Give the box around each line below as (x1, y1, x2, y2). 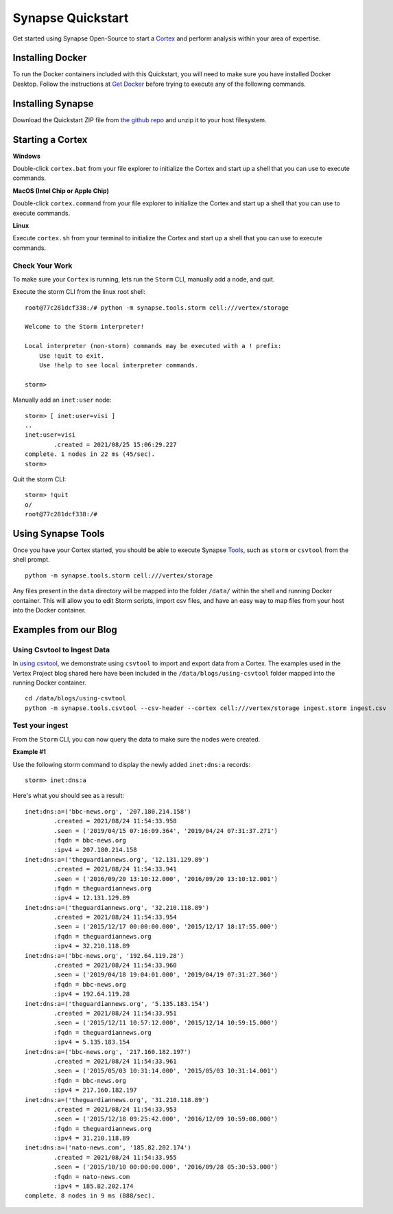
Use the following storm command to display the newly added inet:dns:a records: (12, 760, 251, 768)
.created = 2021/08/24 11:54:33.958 (53, 817, 178, 825)
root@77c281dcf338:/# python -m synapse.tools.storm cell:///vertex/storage (25, 303, 289, 312)
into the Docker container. (12, 606, 86, 614)
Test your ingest (12, 721, 69, 731)
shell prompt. (12, 556, 51, 564)
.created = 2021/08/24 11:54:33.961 (53, 1057, 178, 1065)
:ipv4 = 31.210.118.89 (53, 1134, 130, 1143)
